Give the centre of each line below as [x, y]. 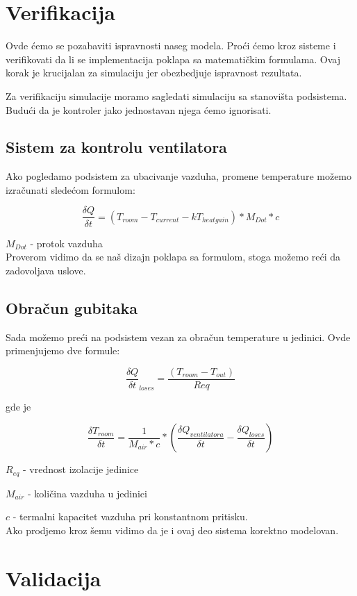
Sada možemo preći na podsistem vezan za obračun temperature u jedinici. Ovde [178, 337]
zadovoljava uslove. [46, 270]
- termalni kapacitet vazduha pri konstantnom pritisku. [130, 516]
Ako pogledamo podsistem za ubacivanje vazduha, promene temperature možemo [179, 176]
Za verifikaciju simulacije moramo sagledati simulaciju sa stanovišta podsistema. [176, 96]
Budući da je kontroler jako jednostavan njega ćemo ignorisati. [139, 109]
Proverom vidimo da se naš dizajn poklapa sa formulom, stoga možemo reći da [173, 257]
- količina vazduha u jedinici [88, 493]
